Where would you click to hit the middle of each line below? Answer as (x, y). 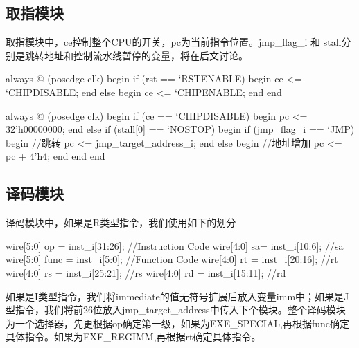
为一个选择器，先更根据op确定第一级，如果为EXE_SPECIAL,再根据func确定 (178, 323)
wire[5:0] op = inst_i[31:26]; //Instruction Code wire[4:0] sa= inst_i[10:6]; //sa (175, 245)
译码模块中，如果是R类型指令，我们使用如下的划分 (121, 222)
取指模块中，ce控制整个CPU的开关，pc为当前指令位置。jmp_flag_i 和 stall (174, 42)
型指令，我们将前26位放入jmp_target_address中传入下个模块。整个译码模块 (176, 310)
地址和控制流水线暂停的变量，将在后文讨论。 (146, 55)
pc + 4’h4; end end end (55, 156)
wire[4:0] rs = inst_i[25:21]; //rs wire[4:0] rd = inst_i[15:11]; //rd (146, 272)
